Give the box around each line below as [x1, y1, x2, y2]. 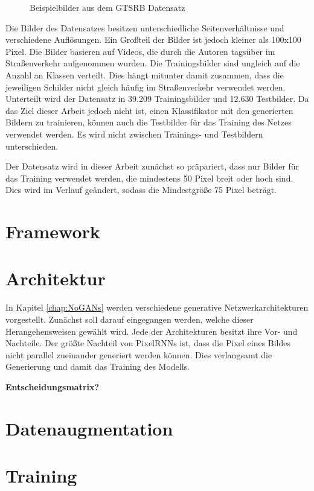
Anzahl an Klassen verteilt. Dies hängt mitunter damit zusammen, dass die [5, 68, 284, 81]
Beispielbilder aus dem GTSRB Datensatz [30, 1, 185, 13]
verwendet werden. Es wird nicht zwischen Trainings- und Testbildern [5, 127, 263, 140]
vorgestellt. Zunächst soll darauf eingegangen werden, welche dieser [5, 313, 254, 325]
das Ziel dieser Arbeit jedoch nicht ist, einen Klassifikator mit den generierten [5, 104, 293, 116]
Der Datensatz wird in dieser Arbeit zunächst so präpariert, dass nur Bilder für [5, 160, 300, 173]
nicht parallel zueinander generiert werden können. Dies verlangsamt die [5, 348, 272, 361]
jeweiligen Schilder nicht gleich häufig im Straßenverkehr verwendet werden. [5, 80, 286, 93]
